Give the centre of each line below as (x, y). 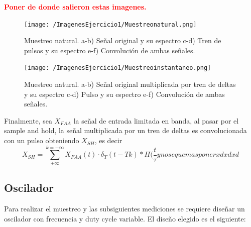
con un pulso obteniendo (42, 140)
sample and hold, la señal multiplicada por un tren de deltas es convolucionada (125, 130)
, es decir (108, 140)
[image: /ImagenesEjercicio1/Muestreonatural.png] (110, 24)
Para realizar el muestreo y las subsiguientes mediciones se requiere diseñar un (124, 209)
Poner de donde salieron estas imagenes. (75, 7)
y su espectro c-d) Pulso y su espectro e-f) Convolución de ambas (124, 94)
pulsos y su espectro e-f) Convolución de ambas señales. (110, 50)
